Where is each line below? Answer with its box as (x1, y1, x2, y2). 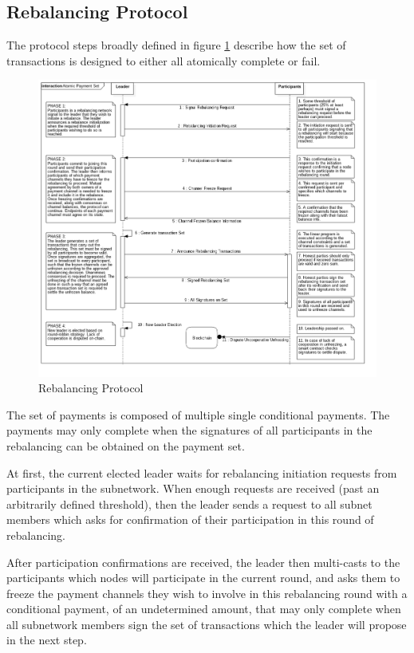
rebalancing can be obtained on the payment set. (6, 437, 245, 454)
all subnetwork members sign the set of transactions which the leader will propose (6, 616, 407, 632)
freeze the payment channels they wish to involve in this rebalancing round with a (6, 584, 408, 601)
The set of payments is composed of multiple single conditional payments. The (6, 406, 390, 423)
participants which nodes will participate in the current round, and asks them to (6, 569, 400, 586)
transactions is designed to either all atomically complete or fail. (6, 52, 321, 69)
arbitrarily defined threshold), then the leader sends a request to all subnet (6, 495, 373, 512)
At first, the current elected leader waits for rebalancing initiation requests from (6, 464, 397, 481)
